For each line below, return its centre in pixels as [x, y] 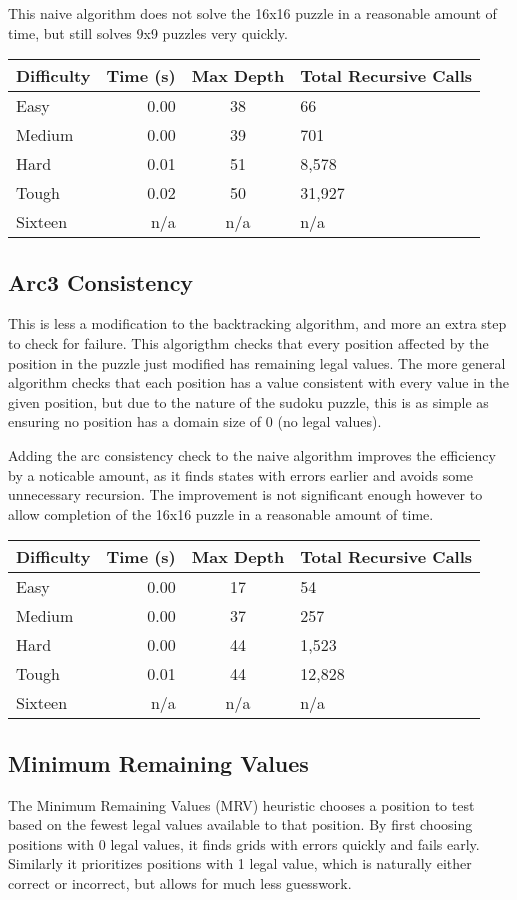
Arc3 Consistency [101, 281]
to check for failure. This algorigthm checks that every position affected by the [248, 342]
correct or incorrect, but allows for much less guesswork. [180, 882]
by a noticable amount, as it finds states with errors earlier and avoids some [241, 474]
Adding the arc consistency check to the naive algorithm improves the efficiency [252, 454]
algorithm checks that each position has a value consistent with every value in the [258, 382]
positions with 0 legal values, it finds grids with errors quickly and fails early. [244, 843]
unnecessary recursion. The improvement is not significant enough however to [245, 494]
